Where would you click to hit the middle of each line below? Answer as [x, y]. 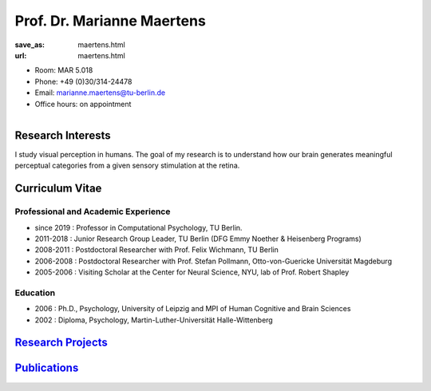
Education [35, 293]
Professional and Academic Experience [93, 211]
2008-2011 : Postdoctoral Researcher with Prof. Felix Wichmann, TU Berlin [157, 250]
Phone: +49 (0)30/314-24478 [83, 81]
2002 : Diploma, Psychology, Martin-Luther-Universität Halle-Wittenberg [154, 320]
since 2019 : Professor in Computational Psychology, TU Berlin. [138, 227]
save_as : [30, 45]
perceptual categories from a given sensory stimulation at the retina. [127, 166]
